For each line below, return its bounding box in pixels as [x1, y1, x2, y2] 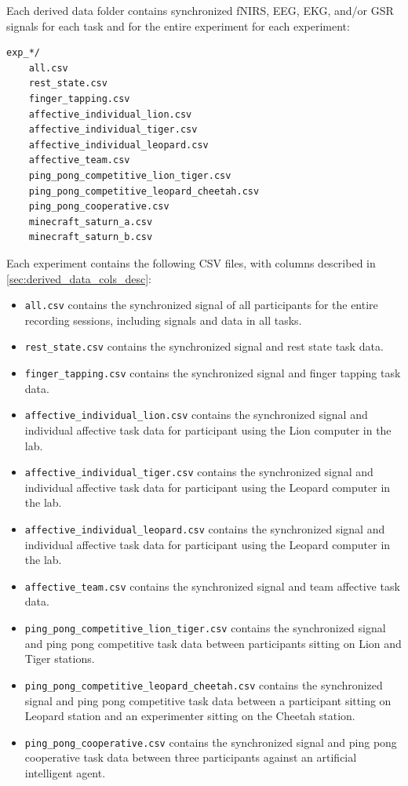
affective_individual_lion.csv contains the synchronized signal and [24, 406, 368, 423]
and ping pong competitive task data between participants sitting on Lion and [24, 635, 402, 651]
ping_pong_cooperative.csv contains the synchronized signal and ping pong [24, 733, 397, 750]
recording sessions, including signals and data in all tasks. [24, 311, 302, 328]
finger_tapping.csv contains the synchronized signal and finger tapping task [24, 365, 401, 380]
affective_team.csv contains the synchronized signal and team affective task [24, 577, 400, 594]
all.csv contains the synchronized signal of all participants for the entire [24, 297, 378, 313]
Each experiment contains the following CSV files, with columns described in [6, 254, 376, 271]
